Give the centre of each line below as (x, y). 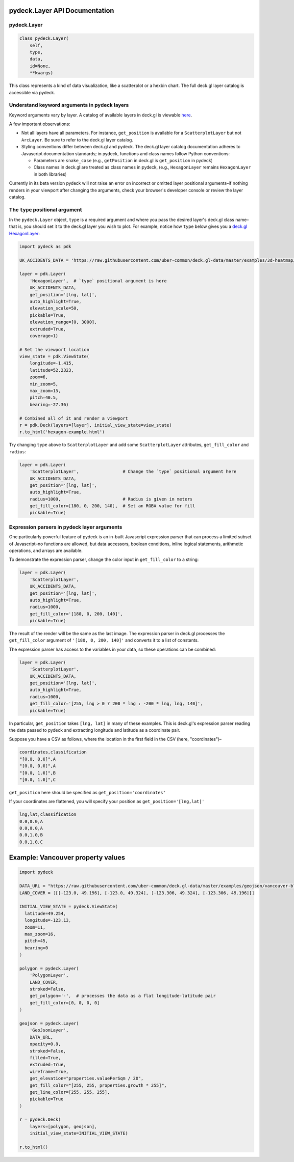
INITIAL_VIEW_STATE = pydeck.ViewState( (68, 907)
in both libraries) (50, 174)
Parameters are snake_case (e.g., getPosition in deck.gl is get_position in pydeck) (123, 160)
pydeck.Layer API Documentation (62, 11)
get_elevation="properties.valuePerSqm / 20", (87, 1079)
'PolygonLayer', (49, 975)
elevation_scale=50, (54, 308)
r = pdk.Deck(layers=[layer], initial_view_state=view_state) (96, 425)
